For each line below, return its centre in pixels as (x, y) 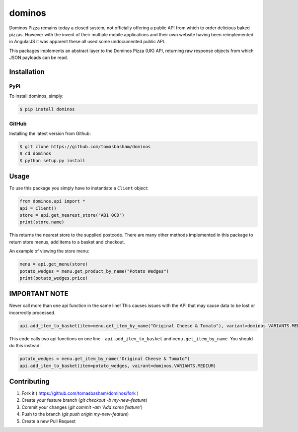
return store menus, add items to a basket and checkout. (67, 242)
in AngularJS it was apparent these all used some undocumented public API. (87, 42)
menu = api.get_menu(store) (54, 264)
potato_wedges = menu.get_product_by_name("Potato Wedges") (94, 271)
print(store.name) (42, 222)
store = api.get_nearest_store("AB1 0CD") (72, 215)
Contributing (29, 381)
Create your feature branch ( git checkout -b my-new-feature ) (84, 400)
